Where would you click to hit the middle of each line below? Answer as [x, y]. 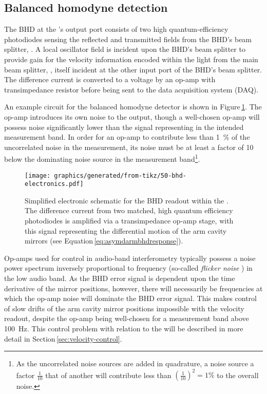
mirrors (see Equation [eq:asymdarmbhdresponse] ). [104, 241]
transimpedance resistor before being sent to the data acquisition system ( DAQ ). [131, 89]
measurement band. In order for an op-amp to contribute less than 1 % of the [127, 137]
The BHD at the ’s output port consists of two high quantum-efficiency [116, 29]
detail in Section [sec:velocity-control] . [63, 338]
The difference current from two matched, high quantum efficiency [129, 210]
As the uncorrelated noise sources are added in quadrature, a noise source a [135, 363]
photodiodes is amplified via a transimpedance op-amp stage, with [129, 221]
